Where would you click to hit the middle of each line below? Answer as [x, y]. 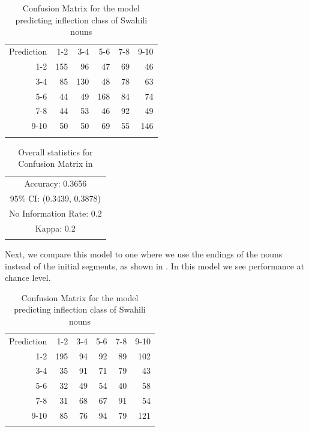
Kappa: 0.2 [55, 228]
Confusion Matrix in [55, 163]
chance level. [28, 277]
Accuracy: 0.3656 [55, 183]
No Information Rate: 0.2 [55, 213]
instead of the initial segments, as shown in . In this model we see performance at [155, 265]
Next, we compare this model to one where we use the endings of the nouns [144, 253]
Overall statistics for [55, 151]
